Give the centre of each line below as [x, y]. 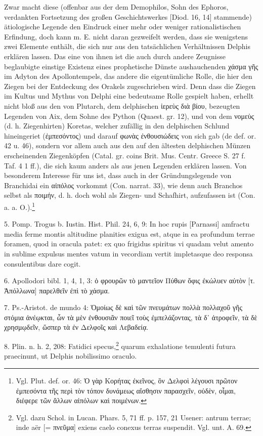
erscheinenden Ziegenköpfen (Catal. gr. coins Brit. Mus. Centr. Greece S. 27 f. [125, 155]
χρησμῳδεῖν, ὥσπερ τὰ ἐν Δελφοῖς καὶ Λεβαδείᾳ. [76, 327]
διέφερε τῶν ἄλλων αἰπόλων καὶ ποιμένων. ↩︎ [81, 400]
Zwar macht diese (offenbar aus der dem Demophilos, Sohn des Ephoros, [116, 7]
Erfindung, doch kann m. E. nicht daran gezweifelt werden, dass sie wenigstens [126, 36]
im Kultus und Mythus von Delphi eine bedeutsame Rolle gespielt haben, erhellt [129, 96]
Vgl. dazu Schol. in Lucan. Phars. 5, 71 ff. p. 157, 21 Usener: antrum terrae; [134, 417]
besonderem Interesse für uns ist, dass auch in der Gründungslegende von [118, 175]
